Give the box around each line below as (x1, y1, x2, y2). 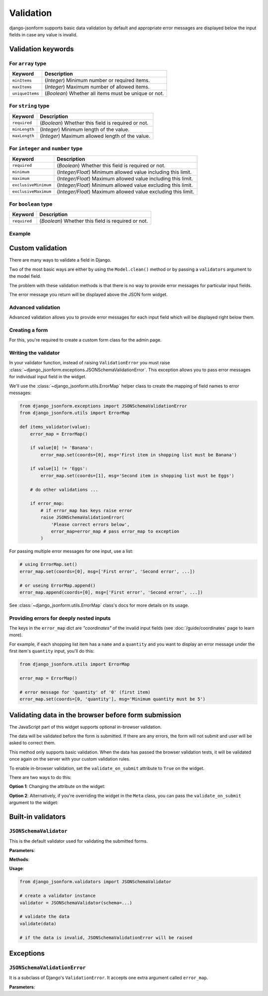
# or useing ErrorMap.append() (19, 582, 96, 588)
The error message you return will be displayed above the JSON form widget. (9, 291, 168, 297)
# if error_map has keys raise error (40, 508, 133, 513)
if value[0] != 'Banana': (30, 445, 93, 450)
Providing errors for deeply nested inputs (9, 615, 111, 622)
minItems (12, 78, 32, 83)
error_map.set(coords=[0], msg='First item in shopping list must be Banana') (40, 452, 237, 457)
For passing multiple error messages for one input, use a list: (9, 548, 134, 554)
